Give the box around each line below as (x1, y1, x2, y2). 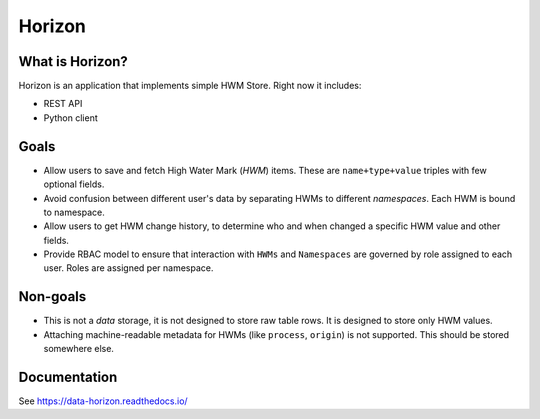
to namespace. (43, 206, 105, 218)
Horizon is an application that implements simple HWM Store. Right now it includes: (18, 80, 362, 92)
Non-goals (18, 288, 87, 305)
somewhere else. (43, 343, 115, 355)
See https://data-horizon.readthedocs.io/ (18, 395, 189, 407)
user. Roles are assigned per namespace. (43, 262, 214, 274)
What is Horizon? (18, 53, 129, 70)
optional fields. (43, 178, 105, 190)
